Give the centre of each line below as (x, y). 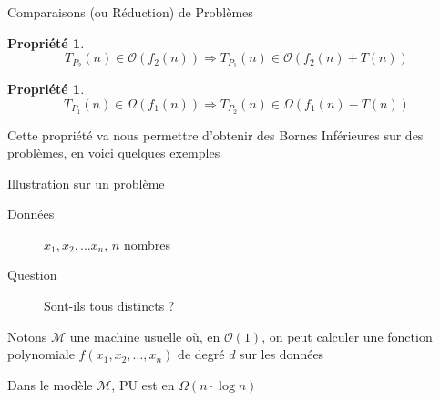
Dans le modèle (50, 384)
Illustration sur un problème (86, 183)
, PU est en (143, 384)
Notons (27, 336)
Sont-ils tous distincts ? (109, 306)
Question (32, 275)
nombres (147, 244)
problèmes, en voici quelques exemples (114, 153)
